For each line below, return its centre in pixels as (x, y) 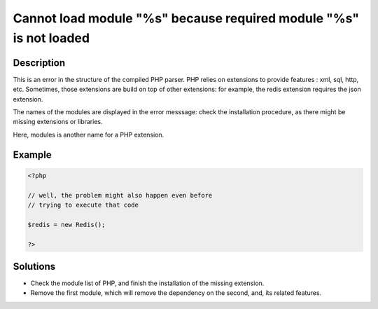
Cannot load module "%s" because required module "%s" (186, 18)
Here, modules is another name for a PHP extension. (89, 135)
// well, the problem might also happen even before (120, 195)
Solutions (34, 266)
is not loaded (51, 38)
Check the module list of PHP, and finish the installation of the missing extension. (147, 283)
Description (39, 63)
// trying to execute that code (83, 205)
